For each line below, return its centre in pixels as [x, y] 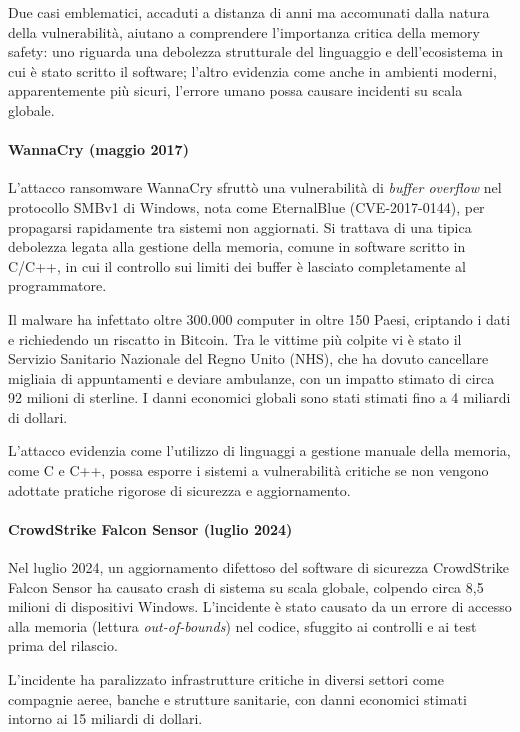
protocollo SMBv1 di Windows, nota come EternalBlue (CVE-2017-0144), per [246, 206]
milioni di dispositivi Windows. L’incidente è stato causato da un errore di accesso [260, 606]
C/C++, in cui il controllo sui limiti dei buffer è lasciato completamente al [237, 265]
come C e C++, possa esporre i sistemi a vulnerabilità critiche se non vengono [248, 470]
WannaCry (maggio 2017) [98, 149]
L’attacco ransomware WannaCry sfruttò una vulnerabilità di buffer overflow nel [255, 187]
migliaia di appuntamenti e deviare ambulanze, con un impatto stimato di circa [251, 377]
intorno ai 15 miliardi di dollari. [105, 718]
